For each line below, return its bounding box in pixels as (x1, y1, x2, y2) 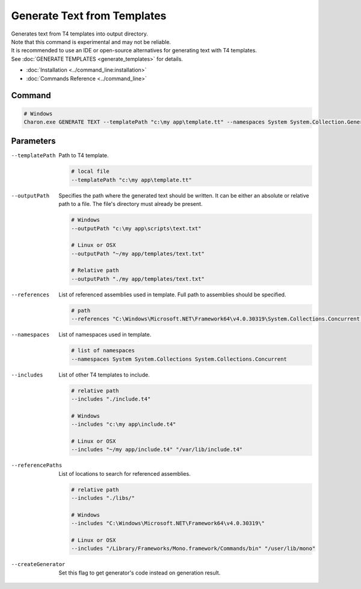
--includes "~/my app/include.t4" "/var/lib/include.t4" (71, 446, 243, 453)
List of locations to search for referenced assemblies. (58, 470, 191, 477)
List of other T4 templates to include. (58, 371, 150, 378)
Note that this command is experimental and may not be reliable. (11, 38, 171, 45)
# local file (71, 168, 110, 175)
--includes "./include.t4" (71, 395, 151, 402)
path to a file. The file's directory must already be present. (58, 201, 203, 208)
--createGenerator (11, 561, 66, 568)
